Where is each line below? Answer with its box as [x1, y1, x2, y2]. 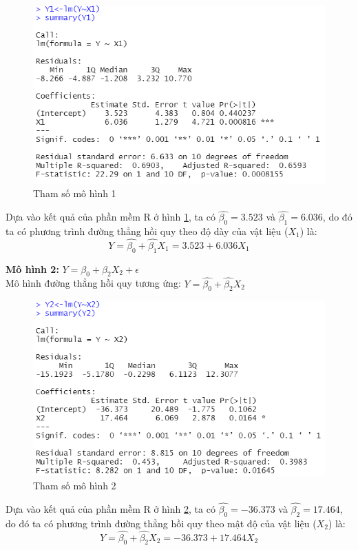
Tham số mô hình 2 [33, 478, 116, 493]
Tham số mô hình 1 [33, 186, 116, 201]
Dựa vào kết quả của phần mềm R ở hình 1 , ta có [6, 210, 215, 224]
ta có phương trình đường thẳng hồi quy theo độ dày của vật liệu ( [6, 223, 288, 238]
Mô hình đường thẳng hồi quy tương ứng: [6, 276, 181, 290]
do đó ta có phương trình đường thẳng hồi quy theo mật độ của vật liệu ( [6, 516, 317, 530]
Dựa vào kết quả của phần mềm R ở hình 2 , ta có [6, 502, 215, 516]
